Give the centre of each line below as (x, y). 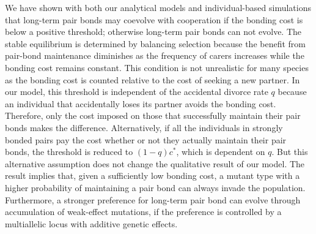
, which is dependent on (221, 152)
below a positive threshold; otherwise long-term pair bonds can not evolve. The (153, 32)
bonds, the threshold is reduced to (69, 152)
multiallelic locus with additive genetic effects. (91, 223)
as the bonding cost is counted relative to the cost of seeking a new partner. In (152, 79)
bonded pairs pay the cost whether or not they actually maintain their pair (146, 139)
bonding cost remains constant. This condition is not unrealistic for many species (157, 67)
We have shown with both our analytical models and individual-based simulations (158, 7)
